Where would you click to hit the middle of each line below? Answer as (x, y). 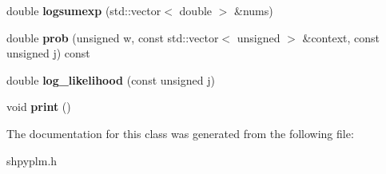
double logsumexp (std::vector (84, 10)
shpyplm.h (32, 160)
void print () (39, 107)
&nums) (254, 10)
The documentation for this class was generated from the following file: (180, 133)
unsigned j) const (48, 53)
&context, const (341, 37)
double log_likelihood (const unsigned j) (111, 79)
